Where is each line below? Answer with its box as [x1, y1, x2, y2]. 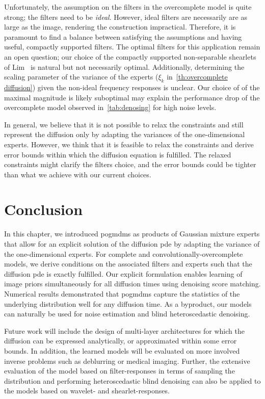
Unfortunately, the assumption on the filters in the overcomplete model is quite [4, 2, 252, 12]
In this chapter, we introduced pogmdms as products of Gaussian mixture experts [4, 228, 260, 239]
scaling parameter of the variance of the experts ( [4, 71, 158, 82]
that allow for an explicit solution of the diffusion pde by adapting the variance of [4, 238, 260, 249]
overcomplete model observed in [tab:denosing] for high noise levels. [4, 102, 217, 113]
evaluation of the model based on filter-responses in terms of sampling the [4, 365, 235, 376]
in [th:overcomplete [167, 71, 228, 82]
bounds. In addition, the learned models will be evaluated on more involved [4, 345, 240, 356]
